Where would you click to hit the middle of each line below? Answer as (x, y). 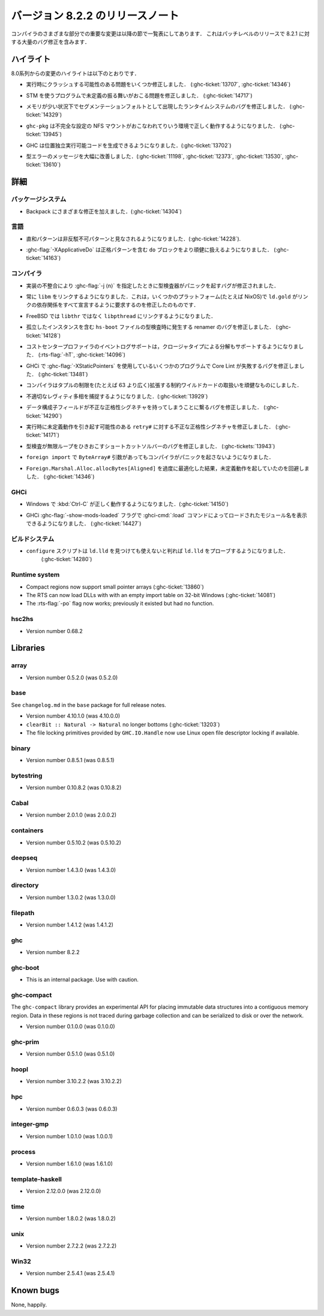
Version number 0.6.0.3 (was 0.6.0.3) (72, 1109)
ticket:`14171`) (43, 435)
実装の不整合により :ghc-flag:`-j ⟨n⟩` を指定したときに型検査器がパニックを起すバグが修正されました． (152, 286)
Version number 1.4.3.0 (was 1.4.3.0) (71, 870)
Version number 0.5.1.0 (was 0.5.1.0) (70, 1054)
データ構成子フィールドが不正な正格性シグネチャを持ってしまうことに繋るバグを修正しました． (144, 407)
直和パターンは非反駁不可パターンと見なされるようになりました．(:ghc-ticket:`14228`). (133, 239)
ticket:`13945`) (44, 134)
